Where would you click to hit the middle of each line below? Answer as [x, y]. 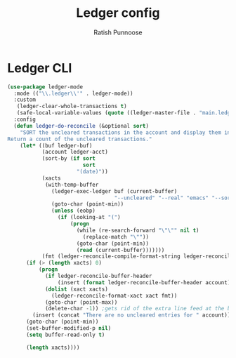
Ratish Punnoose [118, 32]
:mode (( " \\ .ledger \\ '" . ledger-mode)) [73, 93]
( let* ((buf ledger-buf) [56, 145]
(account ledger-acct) [75, 152]
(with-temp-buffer [72, 185]
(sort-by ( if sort [69, 159]
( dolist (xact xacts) [77, 289]
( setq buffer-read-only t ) [65, 335]
